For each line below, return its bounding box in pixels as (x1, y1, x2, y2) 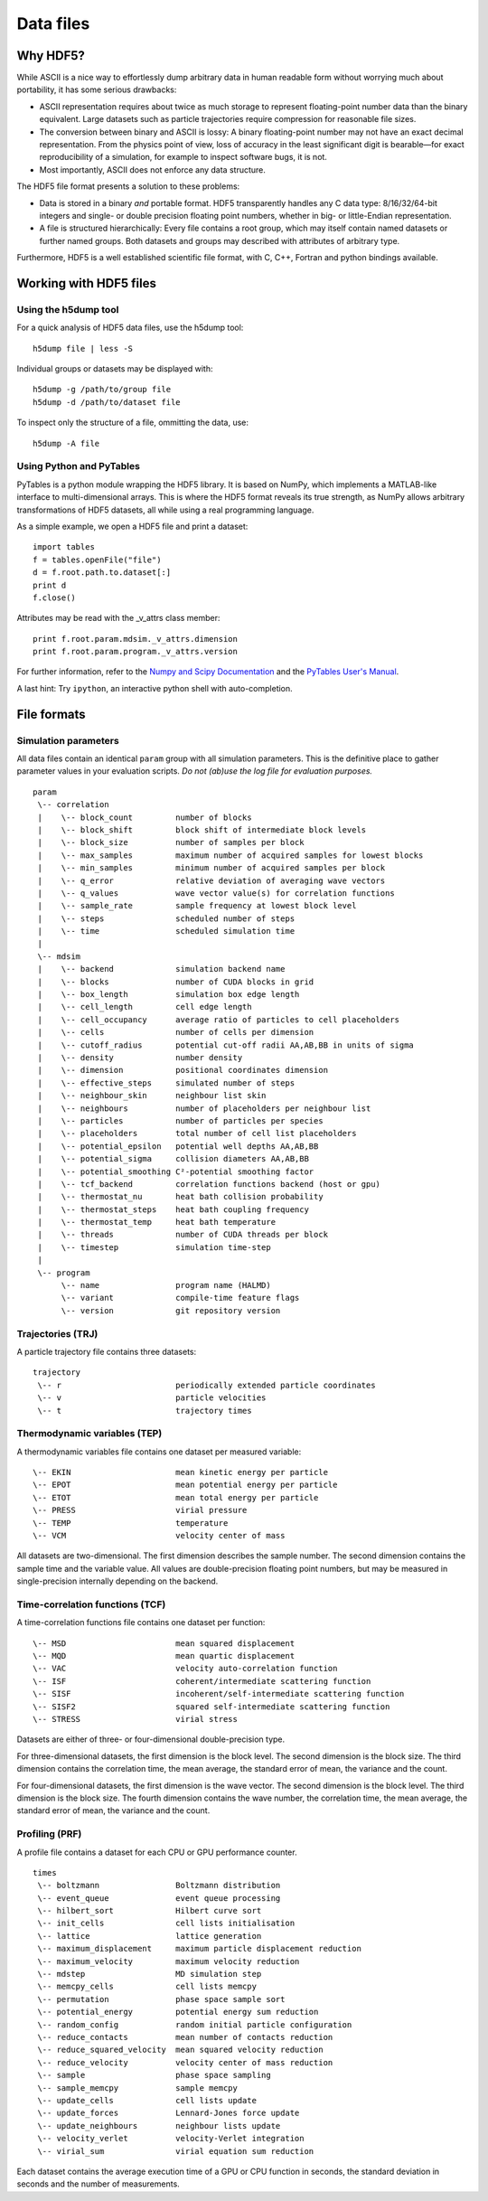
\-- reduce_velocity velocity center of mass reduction (37, 2057, 333, 2067)
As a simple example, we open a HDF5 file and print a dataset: (16, 521, 249, 531)
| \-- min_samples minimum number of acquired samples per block (37, 863, 386, 873)
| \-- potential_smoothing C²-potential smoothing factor (37, 1166, 314, 1177)
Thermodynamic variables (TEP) (16, 1427, 163, 1440)
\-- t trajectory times (37, 1406, 252, 1416)
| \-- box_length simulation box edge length (37, 990, 300, 1000)
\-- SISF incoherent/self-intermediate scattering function (33, 1688, 405, 1699)
